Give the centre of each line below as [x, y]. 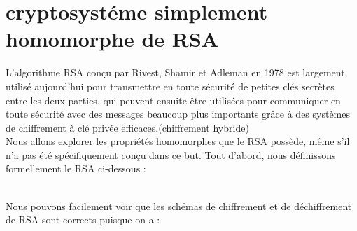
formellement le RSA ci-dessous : [76, 168]
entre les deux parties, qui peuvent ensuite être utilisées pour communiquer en [173, 100]
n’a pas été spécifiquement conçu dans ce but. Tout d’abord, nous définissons [171, 154]
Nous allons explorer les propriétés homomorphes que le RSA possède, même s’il [178, 141]
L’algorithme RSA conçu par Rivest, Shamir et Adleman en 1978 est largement [175, 72]
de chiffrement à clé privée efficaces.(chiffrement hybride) [127, 127]
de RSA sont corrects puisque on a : [83, 219]
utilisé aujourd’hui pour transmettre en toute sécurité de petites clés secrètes [170, 86]
